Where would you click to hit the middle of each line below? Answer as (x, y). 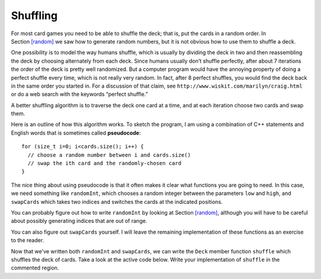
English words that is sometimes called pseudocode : (76, 133)
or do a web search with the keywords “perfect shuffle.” (79, 94)
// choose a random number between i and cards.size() (109, 155)
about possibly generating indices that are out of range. (79, 221)
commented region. (35, 268)
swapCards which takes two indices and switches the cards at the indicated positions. (117, 201)
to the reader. (28, 240)
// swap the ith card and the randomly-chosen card (104, 163)
